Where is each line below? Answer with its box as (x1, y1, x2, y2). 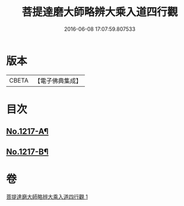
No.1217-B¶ (6, 147, 49, 157)
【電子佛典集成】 (34, 77, 82, 85)
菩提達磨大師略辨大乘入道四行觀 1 (6, 193, 88, 200)
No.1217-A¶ (6, 126, 49, 137)
